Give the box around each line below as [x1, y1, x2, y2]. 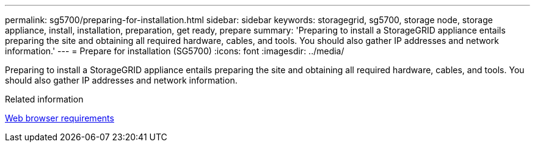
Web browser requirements [5, 113, 114, 123]
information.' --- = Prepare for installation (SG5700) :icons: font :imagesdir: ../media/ [5, 46, 344, 56]
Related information [5, 94, 84, 104]
